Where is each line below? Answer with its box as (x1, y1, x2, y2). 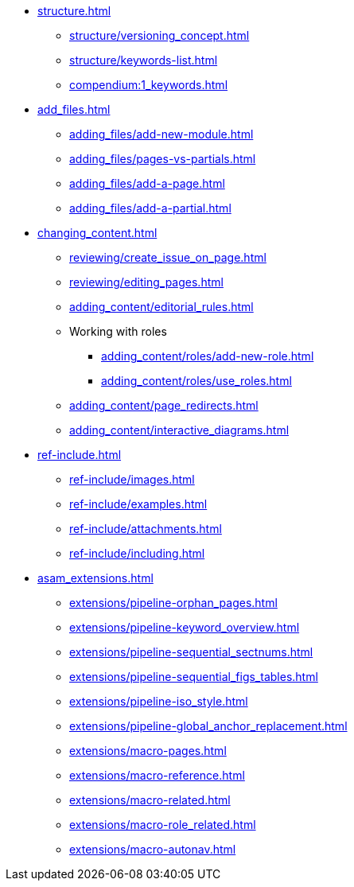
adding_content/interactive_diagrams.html (69, 423, 290, 437)
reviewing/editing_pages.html (69, 275, 224, 289)
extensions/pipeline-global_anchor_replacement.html (69, 719, 348, 733)
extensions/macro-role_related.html (69, 818, 256, 831)
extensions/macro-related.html (69, 793, 231, 807)
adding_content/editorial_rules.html (69, 300, 254, 313)
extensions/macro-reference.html (69, 768, 245, 782)
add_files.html (37, 103, 111, 116)
